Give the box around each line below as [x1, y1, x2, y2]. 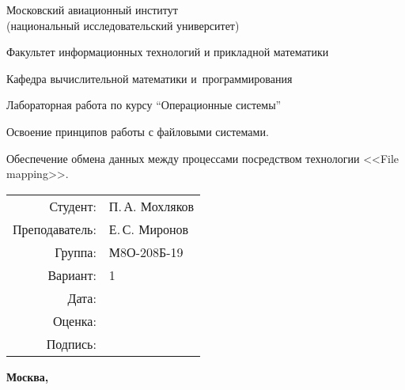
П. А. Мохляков [108, 196, 195, 215]
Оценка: [52, 311, 97, 330]
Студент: [49, 196, 97, 215]
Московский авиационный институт [6, 2, 178, 17]
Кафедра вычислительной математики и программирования [6, 70, 293, 86]
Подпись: [46, 334, 97, 353]
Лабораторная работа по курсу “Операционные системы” [6, 97, 282, 113]
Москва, [6, 368, 49, 384]
